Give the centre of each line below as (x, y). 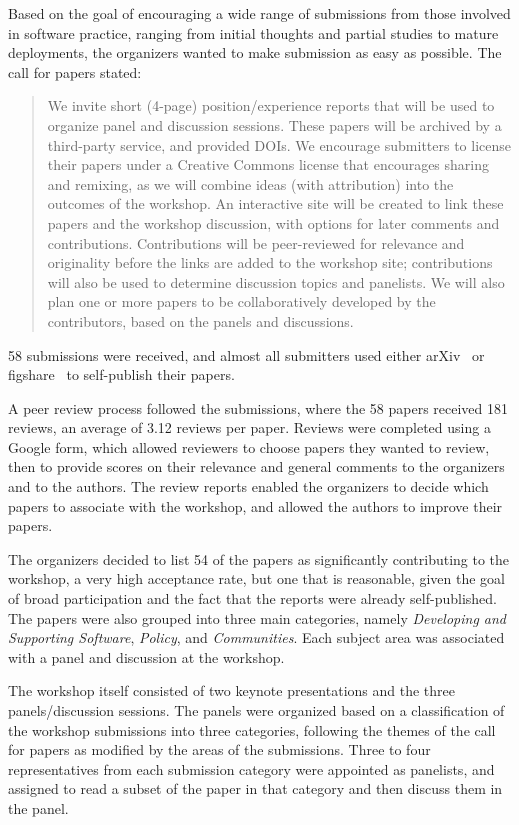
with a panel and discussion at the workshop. (146, 656)
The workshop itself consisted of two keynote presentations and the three (231, 690)
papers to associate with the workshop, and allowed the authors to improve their (255, 505)
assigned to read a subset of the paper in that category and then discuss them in (255, 788)
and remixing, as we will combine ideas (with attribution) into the (250, 183)
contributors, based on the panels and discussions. (200, 320)
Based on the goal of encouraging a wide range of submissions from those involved (259, 13)
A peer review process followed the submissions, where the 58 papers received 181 (258, 407)
